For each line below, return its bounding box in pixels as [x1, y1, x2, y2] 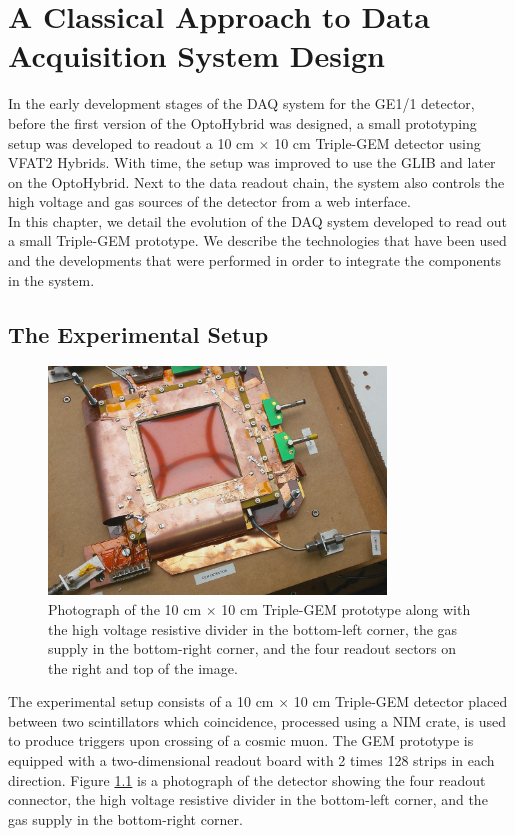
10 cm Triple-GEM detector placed [293, 691, 508, 712]
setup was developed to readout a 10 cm [8, 132, 254, 153]
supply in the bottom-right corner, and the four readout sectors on [48, 638, 457, 659]
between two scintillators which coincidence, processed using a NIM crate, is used [8, 710, 506, 731]
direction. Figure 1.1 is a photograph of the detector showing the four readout [8, 769, 486, 790]
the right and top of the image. [48, 657, 238, 678]
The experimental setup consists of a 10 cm [8, 691, 274, 712]
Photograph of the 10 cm [48, 598, 202, 619]
